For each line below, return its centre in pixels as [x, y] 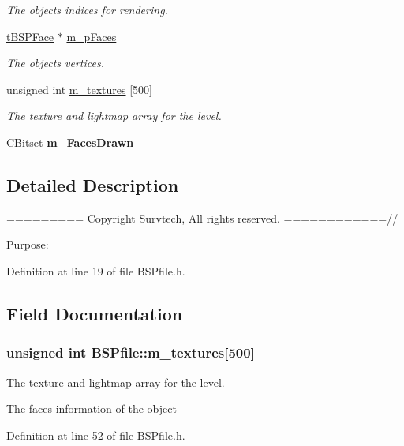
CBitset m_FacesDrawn [70, 142]
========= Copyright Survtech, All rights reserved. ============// [202, 217]
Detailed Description [93, 184]
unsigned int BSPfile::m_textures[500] [131, 352]
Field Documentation [95, 313]
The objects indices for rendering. [87, 9]
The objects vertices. [55, 63]
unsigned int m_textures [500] [79, 89]
